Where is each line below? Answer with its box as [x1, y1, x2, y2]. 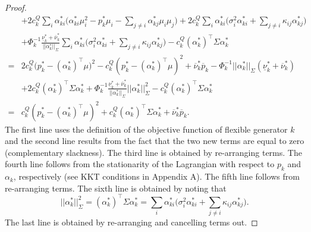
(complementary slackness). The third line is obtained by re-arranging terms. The [5, 146, 302, 158]
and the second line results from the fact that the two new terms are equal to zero [5, 134, 304, 147]
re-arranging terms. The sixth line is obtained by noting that [5, 181, 227, 194]
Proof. [5, 1, 27, 13]
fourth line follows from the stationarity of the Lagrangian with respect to [5, 158, 275, 170]
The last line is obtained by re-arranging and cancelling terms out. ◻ [5, 216, 258, 228]
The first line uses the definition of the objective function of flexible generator [5, 123, 288, 135]
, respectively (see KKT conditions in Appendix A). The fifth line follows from [13, 170, 300, 183]
